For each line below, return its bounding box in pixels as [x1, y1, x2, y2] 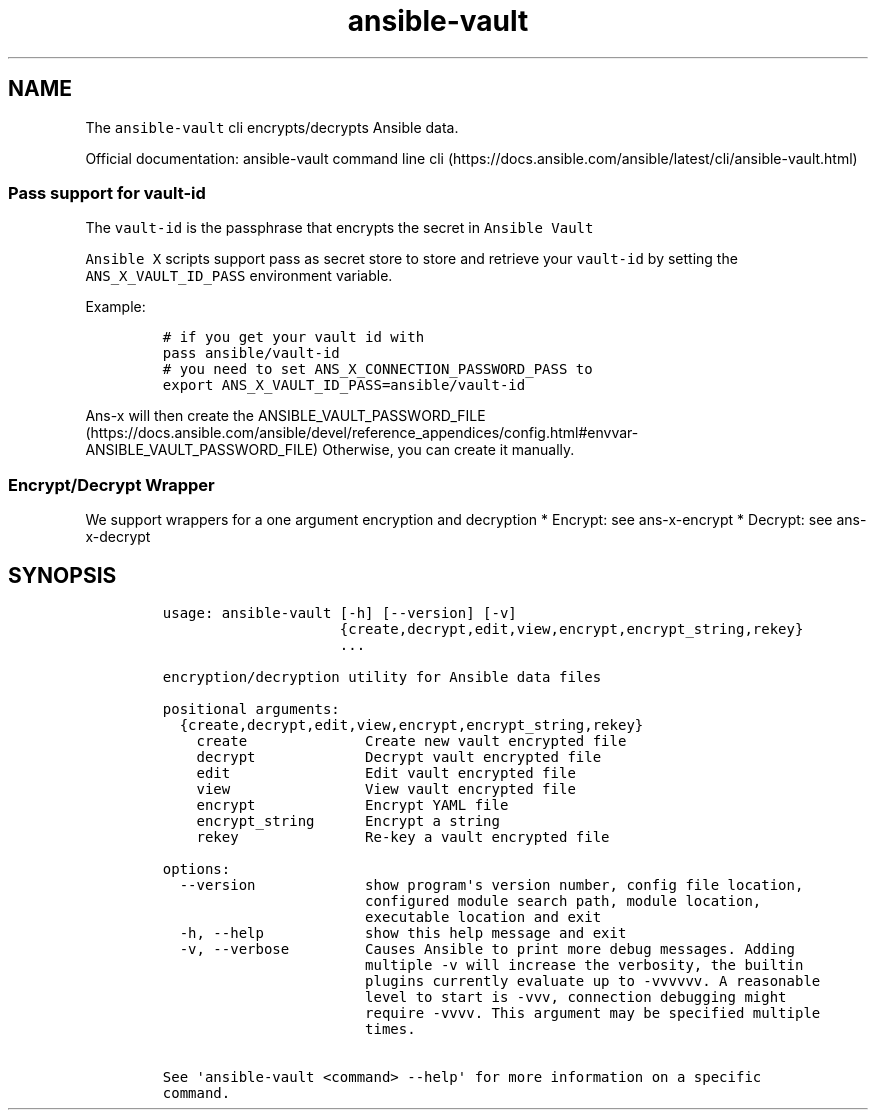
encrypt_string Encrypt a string [196, 812, 500, 829]
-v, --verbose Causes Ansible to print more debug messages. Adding [179, 940, 795, 957]
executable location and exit [365, 908, 602, 925]
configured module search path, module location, [365, 892, 762, 909]
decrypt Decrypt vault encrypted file [196, 748, 602, 765]
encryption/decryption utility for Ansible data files [162, 668, 602, 685]
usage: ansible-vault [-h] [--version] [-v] [162, 604, 517, 621]
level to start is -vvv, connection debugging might [365, 988, 787, 1005]
